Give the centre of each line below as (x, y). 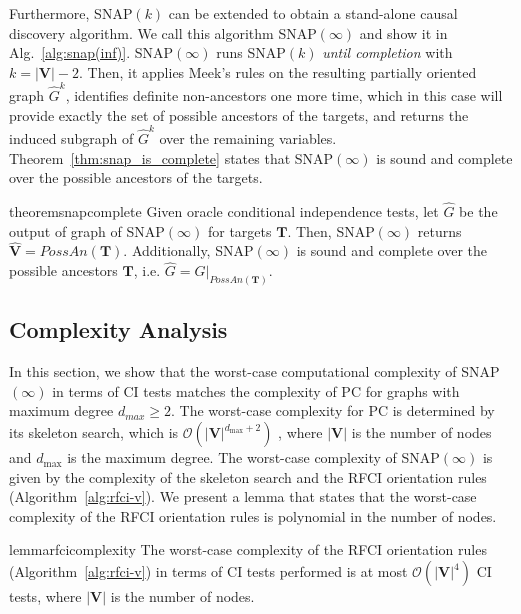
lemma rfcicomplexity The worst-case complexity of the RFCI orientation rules (248, 549)
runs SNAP (251, 52)
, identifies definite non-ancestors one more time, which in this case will (284, 95)
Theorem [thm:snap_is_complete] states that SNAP (171, 157)
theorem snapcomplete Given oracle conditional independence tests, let (224, 211)
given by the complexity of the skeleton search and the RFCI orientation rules (248, 476)
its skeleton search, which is (94, 432)
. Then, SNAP (331, 230)
